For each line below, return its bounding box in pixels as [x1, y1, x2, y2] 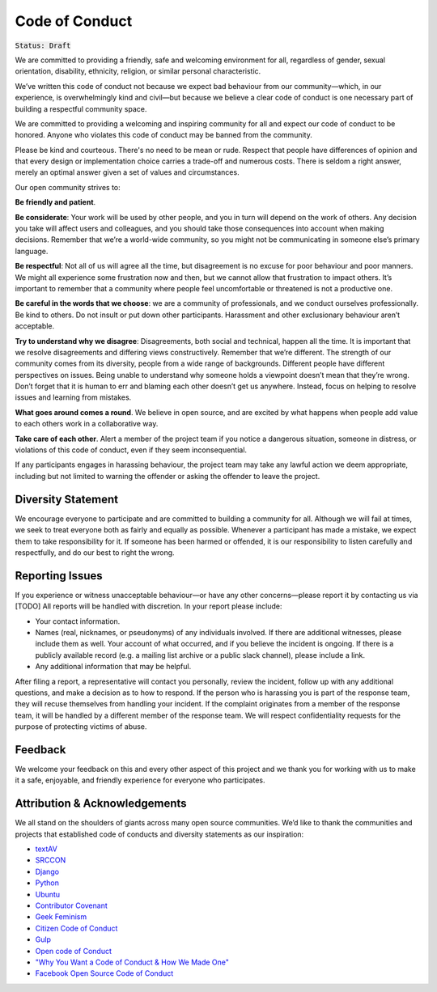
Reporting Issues [15, 569, 103, 583]
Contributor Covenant [35, 901, 108, 910]
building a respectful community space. [15, 104, 147, 113]
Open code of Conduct [35, 946, 112, 956]
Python [35, 878, 60, 888]
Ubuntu [35, 889, 61, 899]
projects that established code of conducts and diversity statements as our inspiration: [15, 829, 304, 839]
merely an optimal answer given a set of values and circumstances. [15, 167, 240, 177]
